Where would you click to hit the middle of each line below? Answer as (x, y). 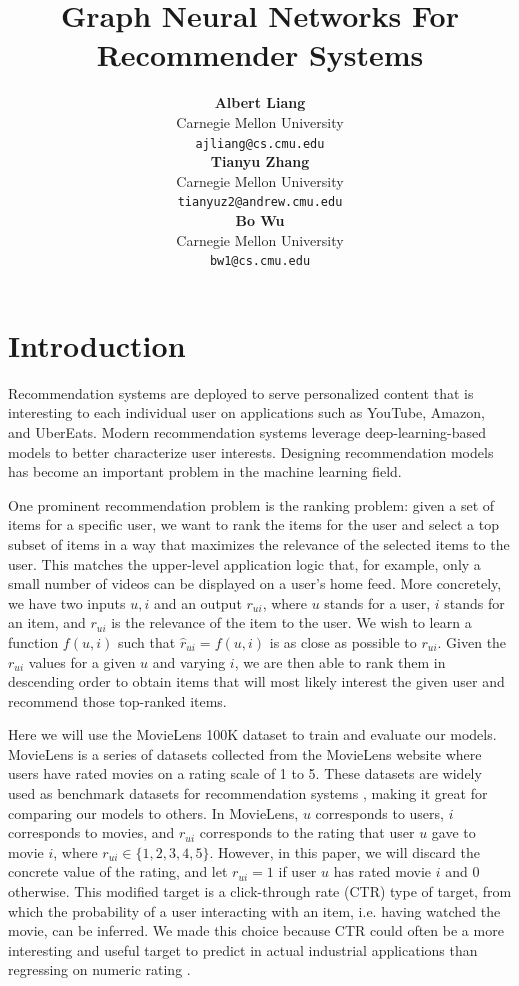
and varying (189, 661)
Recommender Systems (260, 54)
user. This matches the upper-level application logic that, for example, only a (244, 563)
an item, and (47, 622)
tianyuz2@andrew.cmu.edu (260, 202)
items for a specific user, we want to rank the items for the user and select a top (253, 524)
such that (146, 641)
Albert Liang (260, 102)
